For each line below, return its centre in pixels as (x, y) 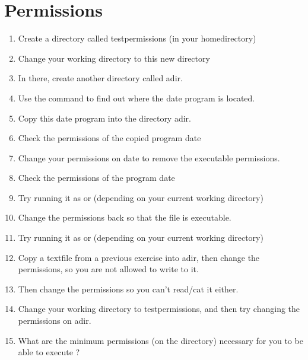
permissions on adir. (55, 321)
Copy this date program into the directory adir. (104, 118)
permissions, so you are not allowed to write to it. (108, 269)
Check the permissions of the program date (96, 178)
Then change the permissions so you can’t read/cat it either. (128, 289)
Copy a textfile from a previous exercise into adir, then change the (139, 257)
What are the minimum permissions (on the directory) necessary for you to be (161, 340)
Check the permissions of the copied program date (109, 138)
